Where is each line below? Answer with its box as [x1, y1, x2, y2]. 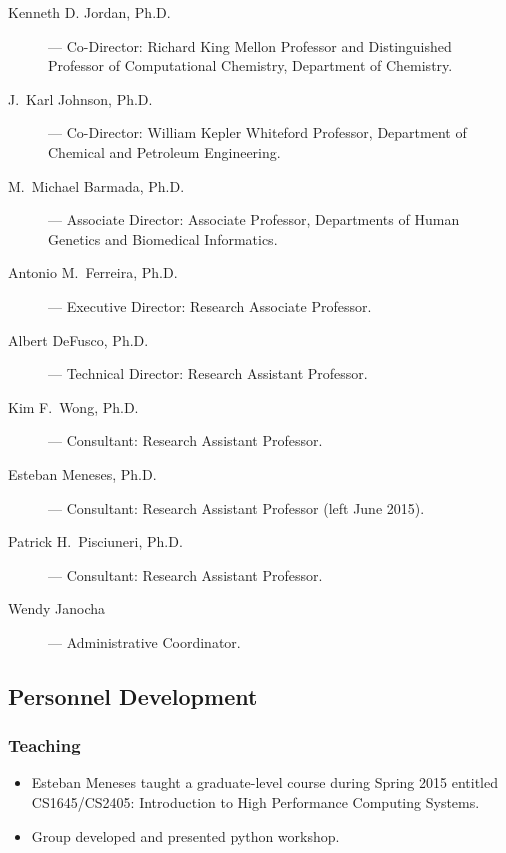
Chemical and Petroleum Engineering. [48, 141, 281, 162]
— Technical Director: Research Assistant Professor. [48, 363, 368, 384]
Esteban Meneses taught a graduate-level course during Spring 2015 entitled [31, 772, 498, 793]
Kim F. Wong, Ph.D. [8, 396, 139, 417]
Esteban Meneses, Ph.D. [8, 463, 157, 484]
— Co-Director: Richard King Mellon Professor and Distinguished [48, 35, 452, 56]
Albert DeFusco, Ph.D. [8, 329, 149, 350]
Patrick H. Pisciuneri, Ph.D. [8, 531, 183, 552]
